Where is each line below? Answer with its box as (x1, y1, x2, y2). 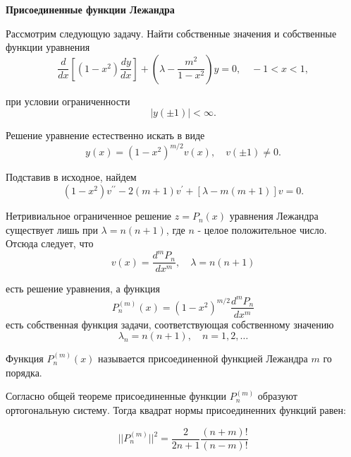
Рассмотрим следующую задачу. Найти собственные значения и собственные (6, 25, 337, 40)
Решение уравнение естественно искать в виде (6, 128, 205, 143)
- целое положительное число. (197, 222, 327, 237)
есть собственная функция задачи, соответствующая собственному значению (6, 316, 334, 331)
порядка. (6, 364, 42, 379)
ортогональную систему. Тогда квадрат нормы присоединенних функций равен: (6, 402, 346, 417)
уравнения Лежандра (229, 208, 319, 223)
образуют (257, 388, 297, 403)
